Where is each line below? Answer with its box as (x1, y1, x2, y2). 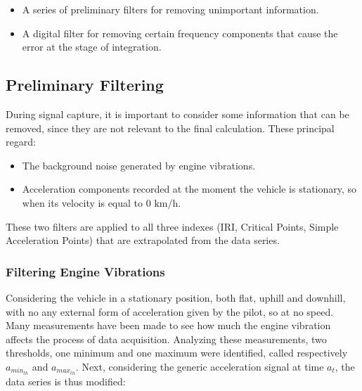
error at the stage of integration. (22, 39, 162, 54)
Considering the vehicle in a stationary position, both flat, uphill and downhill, (6, 290, 346, 305)
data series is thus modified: (6, 374, 126, 389)
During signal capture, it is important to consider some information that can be (6, 106, 349, 121)
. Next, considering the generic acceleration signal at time (75, 359, 324, 373)
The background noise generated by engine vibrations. (22, 158, 256, 172)
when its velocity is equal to (22, 195, 143, 210)
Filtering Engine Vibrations (6, 262, 165, 280)
